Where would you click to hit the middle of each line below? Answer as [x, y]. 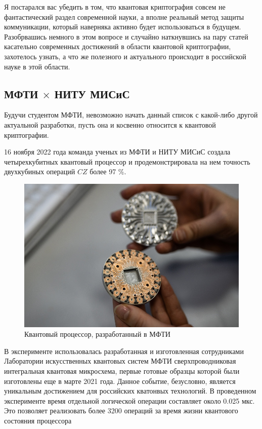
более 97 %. [108, 171]
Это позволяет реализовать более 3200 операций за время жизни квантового [121, 411]
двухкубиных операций [40, 171]
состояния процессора [38, 420]
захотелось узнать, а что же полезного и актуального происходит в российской [125, 56]
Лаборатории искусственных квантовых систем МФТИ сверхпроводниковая [120, 361]
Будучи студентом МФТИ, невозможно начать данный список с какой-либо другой [131, 115]
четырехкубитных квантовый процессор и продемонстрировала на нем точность [127, 161]
